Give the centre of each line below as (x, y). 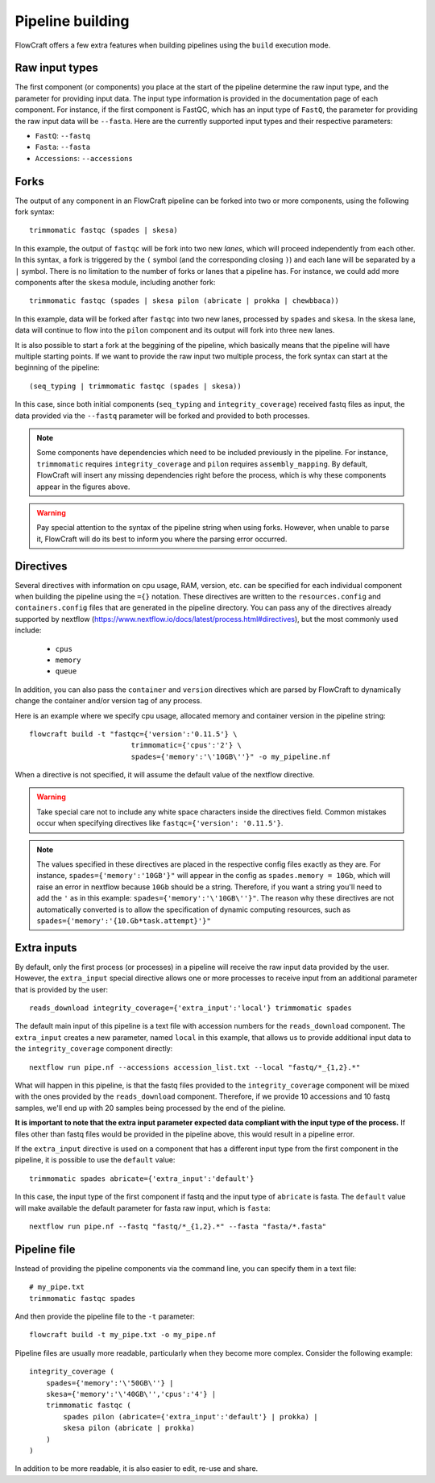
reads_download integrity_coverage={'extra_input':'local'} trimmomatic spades (191, 1008)
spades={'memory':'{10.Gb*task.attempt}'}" (124, 921)
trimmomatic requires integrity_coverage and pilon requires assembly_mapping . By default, (202, 464)
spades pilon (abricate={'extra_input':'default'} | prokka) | (191, 1417)
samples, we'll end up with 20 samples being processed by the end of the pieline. (150, 1108)
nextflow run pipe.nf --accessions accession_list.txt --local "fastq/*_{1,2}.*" (195, 1067)
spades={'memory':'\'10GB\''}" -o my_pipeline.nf (231, 756)
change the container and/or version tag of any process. (109, 701)
